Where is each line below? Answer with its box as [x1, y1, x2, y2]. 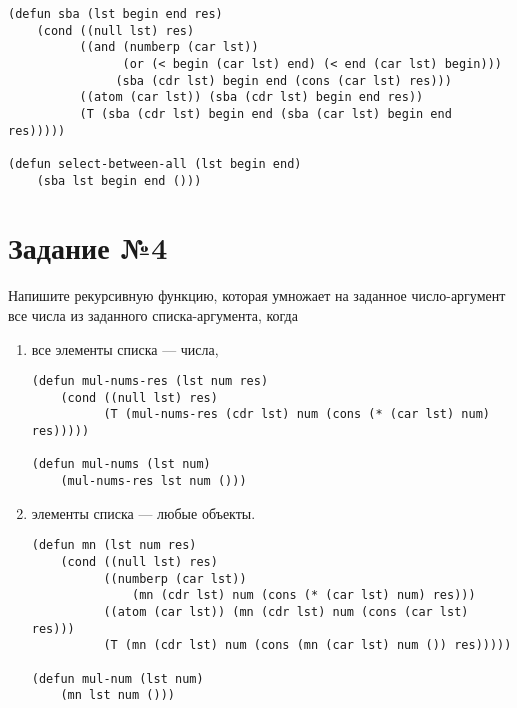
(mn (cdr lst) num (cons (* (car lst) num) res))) [132, 588, 476, 603]
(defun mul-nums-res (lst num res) [31, 374, 269, 389]
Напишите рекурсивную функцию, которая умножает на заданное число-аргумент [8, 285, 506, 306]
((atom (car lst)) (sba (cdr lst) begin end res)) [79, 90, 424, 105]
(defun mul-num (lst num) [31, 671, 204, 686]
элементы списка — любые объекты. [31, 502, 256, 523]
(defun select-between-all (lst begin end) [8, 156, 302, 171]
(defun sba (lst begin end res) [8, 7, 223, 21]
